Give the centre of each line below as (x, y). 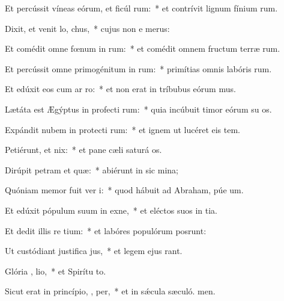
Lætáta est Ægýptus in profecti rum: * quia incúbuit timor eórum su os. (138, 109)
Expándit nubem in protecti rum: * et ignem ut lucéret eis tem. (122, 129)
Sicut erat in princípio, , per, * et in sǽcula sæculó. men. (110, 291)
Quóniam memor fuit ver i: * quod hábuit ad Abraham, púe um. (124, 190)
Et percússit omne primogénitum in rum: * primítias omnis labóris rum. (138, 68)
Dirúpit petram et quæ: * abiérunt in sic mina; (92, 169)
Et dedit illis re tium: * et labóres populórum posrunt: (106, 230)
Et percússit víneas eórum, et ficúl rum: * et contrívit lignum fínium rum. (141, 8)
